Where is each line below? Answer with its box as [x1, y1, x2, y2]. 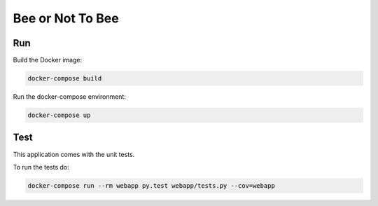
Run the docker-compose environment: [13, 92, 126, 101]
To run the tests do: [13, 163, 69, 171]
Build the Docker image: [13, 56, 83, 64]
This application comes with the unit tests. [13, 150, 135, 158]
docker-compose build [27, 74, 102, 83]
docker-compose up [27, 111, 91, 119]
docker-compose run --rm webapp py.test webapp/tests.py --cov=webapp [27, 181, 276, 189]
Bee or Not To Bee [13, 11, 119, 26]
